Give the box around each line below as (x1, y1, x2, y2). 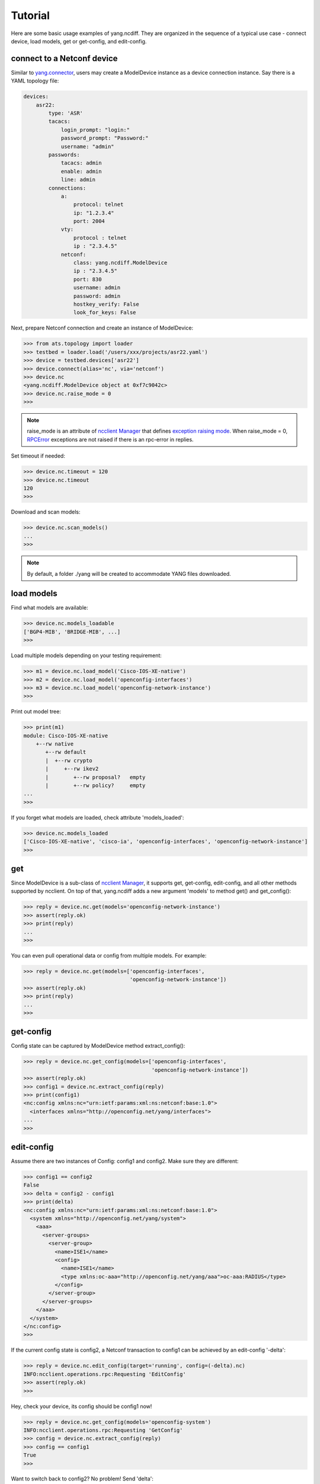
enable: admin (60, 168, 102, 175)
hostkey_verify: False (73, 300, 139, 307)
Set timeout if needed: (11, 452, 65, 459)
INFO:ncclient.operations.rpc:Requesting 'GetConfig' (23, 1426, 183, 1434)
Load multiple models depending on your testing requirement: (11, 652, 162, 659)
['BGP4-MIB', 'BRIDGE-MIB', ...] (23, 628, 121, 635)
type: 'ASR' (48, 110, 83, 116)
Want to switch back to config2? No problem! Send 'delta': (11, 1475, 154, 1482)
